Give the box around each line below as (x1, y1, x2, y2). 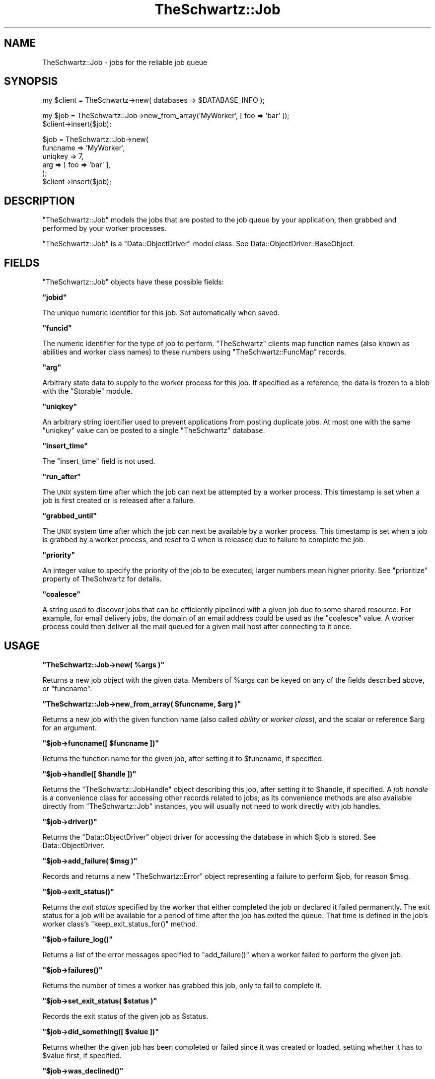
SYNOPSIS (4, 75, 58, 88)
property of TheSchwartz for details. (42, 575, 162, 583)
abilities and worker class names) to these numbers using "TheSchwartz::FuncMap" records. (42, 348, 346, 357)
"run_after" (42, 472, 81, 481)
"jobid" (42, 293, 67, 302)
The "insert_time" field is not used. (42, 457, 155, 466)
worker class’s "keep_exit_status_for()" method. (42, 919, 198, 928)
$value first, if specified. (42, 1051, 122, 1060)
